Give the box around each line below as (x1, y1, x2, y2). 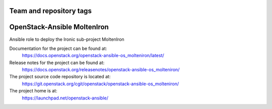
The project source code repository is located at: (9, 74, 111, 80)
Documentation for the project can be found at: (9, 45, 107, 51)
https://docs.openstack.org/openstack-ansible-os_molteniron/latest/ (22, 52, 165, 59)
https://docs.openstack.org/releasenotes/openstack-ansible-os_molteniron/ (22, 67, 180, 73)
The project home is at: (9, 88, 57, 94)
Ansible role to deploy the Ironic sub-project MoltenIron (9, 36, 124, 42)
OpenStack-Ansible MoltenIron (9, 23, 109, 31)
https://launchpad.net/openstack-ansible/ (22, 95, 108, 101)
